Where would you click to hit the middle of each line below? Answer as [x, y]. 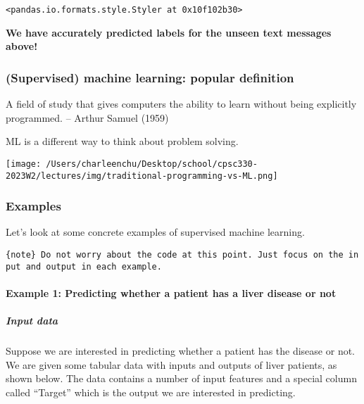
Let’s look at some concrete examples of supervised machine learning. [155, 232]
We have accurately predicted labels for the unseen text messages [169, 32]
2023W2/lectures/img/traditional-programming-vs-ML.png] [142, 176]
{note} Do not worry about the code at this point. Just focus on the [175, 254]
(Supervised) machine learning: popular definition [150, 77]
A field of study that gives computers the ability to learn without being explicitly [181, 104]
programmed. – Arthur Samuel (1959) [87, 117]
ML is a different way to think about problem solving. [122, 141]
